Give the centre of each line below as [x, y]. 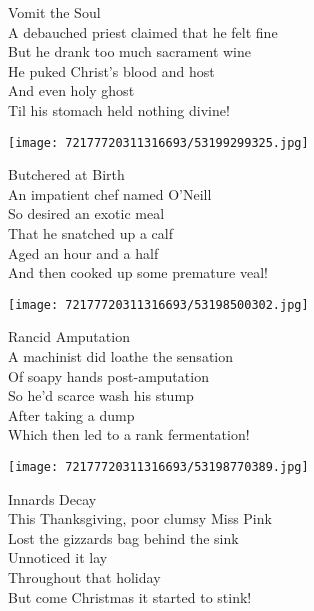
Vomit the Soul [54, 12]
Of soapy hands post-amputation [108, 375]
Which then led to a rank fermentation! [129, 434]
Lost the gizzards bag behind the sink [123, 537]
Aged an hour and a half [83, 252]
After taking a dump [71, 414]
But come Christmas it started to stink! [130, 596]
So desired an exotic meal [86, 213]
